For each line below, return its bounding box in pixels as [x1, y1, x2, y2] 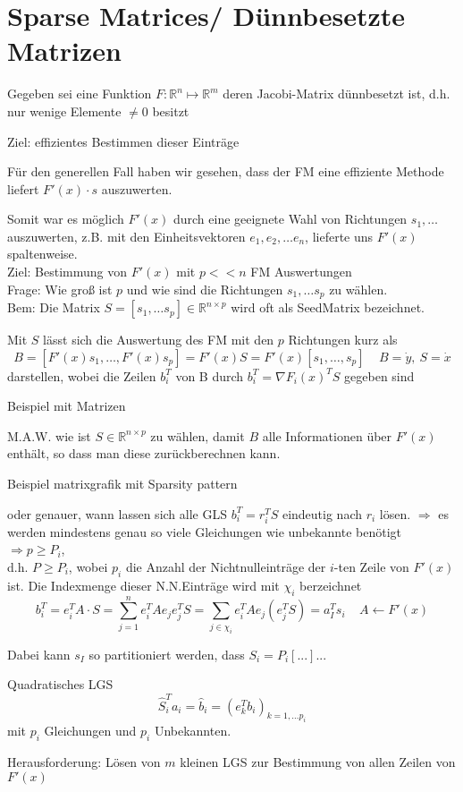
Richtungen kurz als [288, 330, 398, 349]
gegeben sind [344, 366, 415, 385]
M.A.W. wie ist [7, 426, 91, 445]
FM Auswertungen [250, 262, 352, 281]
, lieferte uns [305, 226, 374, 245]
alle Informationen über [262, 426, 392, 445]
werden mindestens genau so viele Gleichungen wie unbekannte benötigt [7, 522, 401, 541]
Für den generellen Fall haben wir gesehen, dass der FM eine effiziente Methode [7, 162, 444, 181]
